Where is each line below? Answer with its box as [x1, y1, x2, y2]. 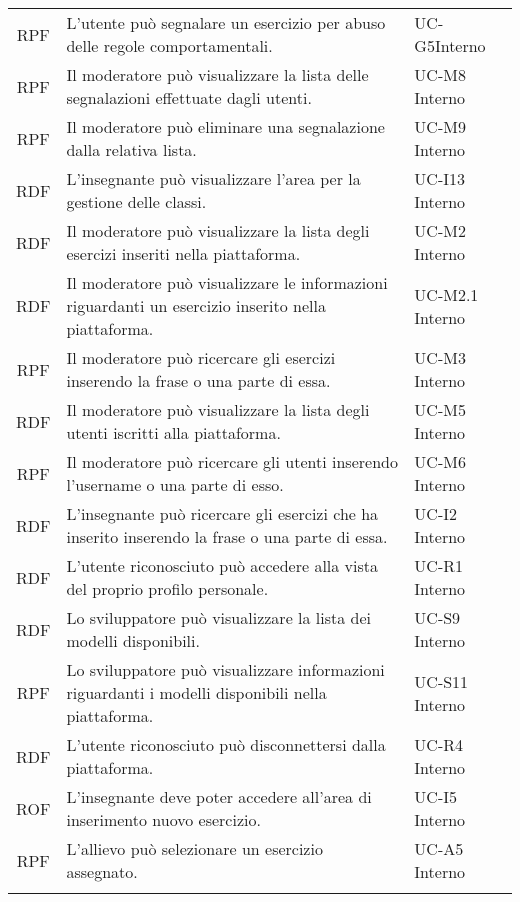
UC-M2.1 [414, 282, 479, 306]
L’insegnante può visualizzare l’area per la [66, 167, 361, 190]
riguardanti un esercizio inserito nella [66, 294, 326, 317]
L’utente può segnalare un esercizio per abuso [66, 11, 386, 34]
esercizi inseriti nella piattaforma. [66, 242, 301, 265]
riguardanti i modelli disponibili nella [66, 681, 327, 704]
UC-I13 [414, 167, 465, 190]
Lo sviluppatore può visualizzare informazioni [66, 658, 385, 681]
